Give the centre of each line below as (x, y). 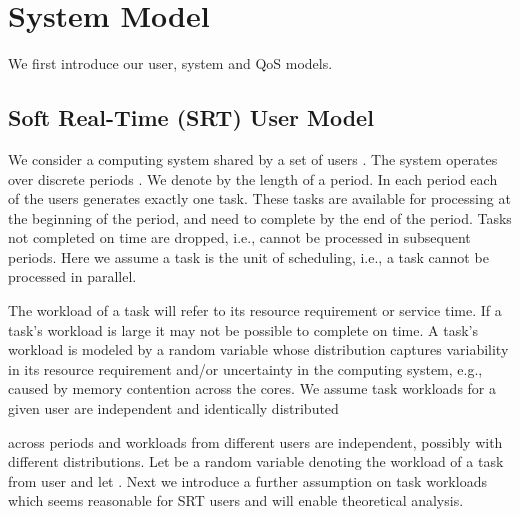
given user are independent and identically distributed (173, 408)
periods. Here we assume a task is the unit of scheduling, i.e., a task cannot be (248, 256)
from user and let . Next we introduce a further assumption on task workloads (247, 480)
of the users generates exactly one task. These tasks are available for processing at (259, 198)
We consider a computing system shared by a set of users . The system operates (253, 158)
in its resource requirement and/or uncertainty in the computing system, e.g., (245, 368)
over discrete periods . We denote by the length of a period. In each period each (253, 178)
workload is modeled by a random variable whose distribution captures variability (258, 349)
